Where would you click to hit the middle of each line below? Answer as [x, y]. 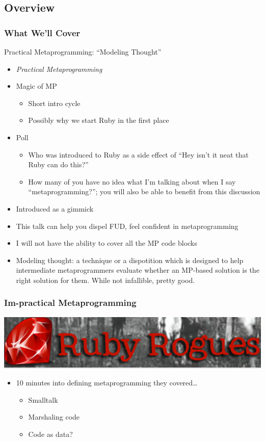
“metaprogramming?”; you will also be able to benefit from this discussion [144, 191]
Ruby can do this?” [58, 164]
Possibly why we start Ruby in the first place [99, 120]
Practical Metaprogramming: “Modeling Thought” [83, 51]
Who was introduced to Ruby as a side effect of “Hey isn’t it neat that [138, 154]
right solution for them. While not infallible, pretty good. [105, 280]
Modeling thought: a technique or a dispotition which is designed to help [130, 260]
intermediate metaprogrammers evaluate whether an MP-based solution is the [138, 270]
